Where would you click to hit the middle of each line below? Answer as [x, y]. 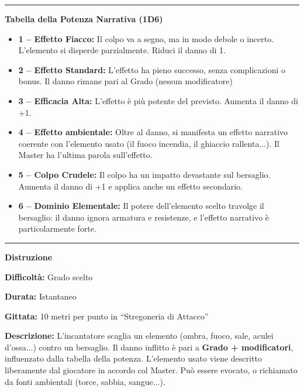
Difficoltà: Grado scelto [49, 276]
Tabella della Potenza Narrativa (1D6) [84, 19]
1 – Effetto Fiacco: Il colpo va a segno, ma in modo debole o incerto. [146, 38]
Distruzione [29, 257]
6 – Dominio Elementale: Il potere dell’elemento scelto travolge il [141, 206]
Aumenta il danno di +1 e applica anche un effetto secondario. [130, 186]
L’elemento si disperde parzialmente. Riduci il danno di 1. [122, 50]
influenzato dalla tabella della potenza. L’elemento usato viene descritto [133, 358]
